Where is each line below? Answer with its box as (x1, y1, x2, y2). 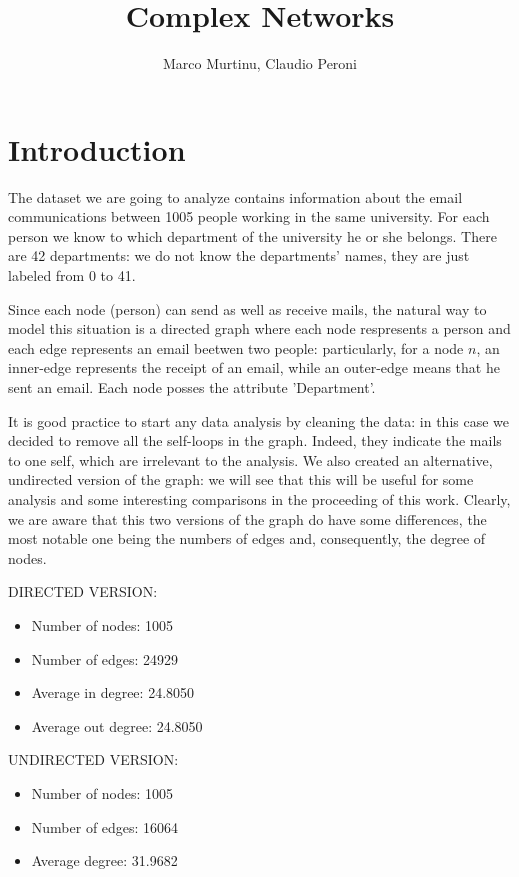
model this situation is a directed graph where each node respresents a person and (8, 318, 511, 339)
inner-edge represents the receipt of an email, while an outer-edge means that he (8, 357, 500, 378)
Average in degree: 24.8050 (31, 682, 195, 703)
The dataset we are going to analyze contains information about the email (8, 186, 463, 207)
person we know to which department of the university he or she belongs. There (8, 225, 497, 246)
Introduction (8, 128, 186, 169)
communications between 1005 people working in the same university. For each (8, 206, 490, 227)
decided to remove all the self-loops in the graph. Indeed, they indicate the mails (8, 430, 502, 451)
